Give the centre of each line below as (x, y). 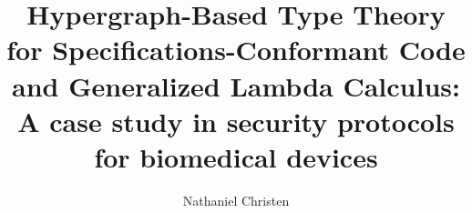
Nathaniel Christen (236, 200)
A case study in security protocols (236, 121)
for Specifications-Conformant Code (236, 50)
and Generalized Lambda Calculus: (236, 85)
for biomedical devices (236, 156)
